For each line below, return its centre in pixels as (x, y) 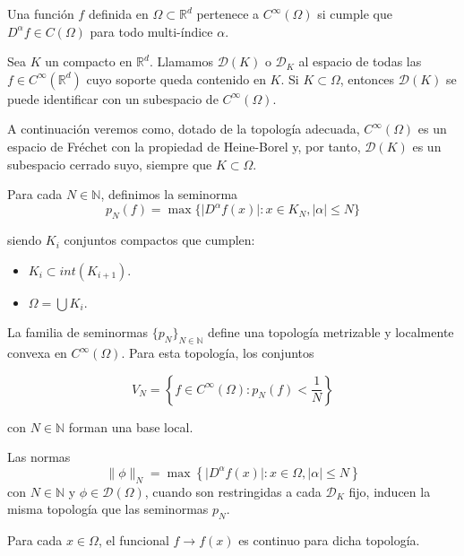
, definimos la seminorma (169, 194)
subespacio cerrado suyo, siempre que (110, 164)
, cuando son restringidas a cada (233, 491)
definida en (118, 13)
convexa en (37, 353)
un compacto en (89, 61)
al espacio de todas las (360, 61)
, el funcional (133, 540)
